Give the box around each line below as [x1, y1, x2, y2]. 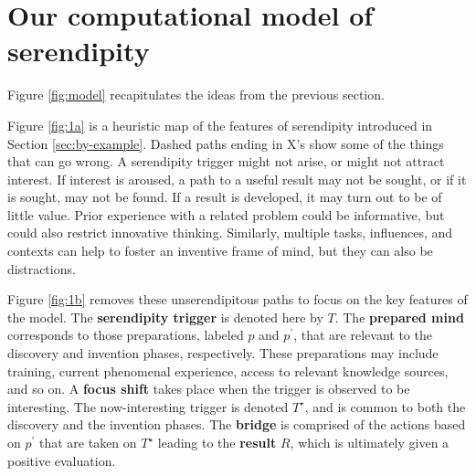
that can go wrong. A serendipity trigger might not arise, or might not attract [7, 152, 445, 171]
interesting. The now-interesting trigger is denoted [7, 397, 289, 416]
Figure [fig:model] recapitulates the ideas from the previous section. [7, 85, 385, 104]
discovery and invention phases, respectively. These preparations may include [7, 344, 439, 363]
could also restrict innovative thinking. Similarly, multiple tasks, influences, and [7, 223, 453, 242]
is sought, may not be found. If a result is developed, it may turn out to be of [7, 187, 442, 206]
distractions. [7, 259, 76, 278]
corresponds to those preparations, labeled [7, 325, 244, 344]
